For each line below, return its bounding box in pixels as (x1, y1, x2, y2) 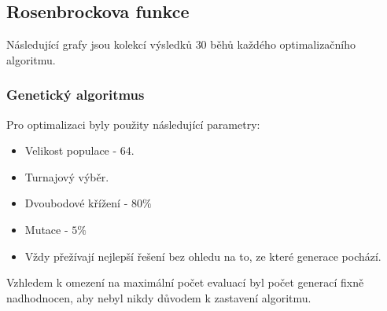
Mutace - (24, 221, 68, 237)
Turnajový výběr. (24, 168, 109, 185)
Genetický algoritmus (6, 85, 145, 104)
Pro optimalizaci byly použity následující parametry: (6, 115, 260, 132)
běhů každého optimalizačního (210, 36, 356, 53)
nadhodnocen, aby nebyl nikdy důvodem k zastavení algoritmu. (6, 289, 311, 306)
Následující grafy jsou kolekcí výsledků (6, 36, 192, 53)
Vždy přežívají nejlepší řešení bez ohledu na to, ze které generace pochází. (24, 247, 381, 264)
